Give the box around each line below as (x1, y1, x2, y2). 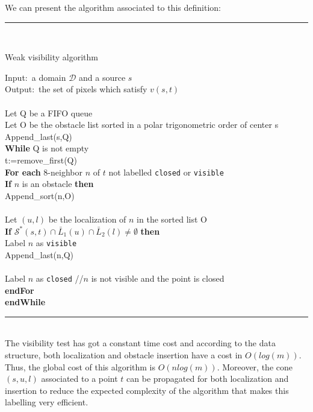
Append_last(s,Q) (5, 130, 72, 142)
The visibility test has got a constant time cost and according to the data (5, 337, 276, 349)
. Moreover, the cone (217, 360, 293, 373)
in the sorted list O (137, 212, 207, 225)
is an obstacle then (22, 177, 94, 190)
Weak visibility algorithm (5, 51, 98, 63)
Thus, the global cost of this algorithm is (5, 360, 156, 373)
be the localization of (48, 212, 126, 225)
